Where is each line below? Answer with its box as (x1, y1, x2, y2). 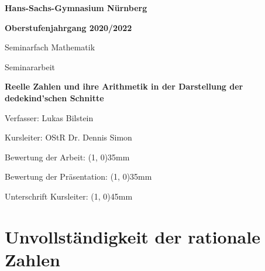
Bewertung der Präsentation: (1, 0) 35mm (5, 170, 152, 183)
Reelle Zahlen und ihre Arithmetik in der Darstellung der (5, 80, 243, 92)
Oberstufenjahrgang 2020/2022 (5, 21, 132, 33)
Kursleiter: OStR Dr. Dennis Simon (5, 131, 132, 143)
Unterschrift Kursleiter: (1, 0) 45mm (5, 190, 133, 202)
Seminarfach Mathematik (5, 41, 95, 53)
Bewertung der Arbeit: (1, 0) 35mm (5, 150, 130, 163)
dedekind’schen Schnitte (5, 91, 104, 104)
